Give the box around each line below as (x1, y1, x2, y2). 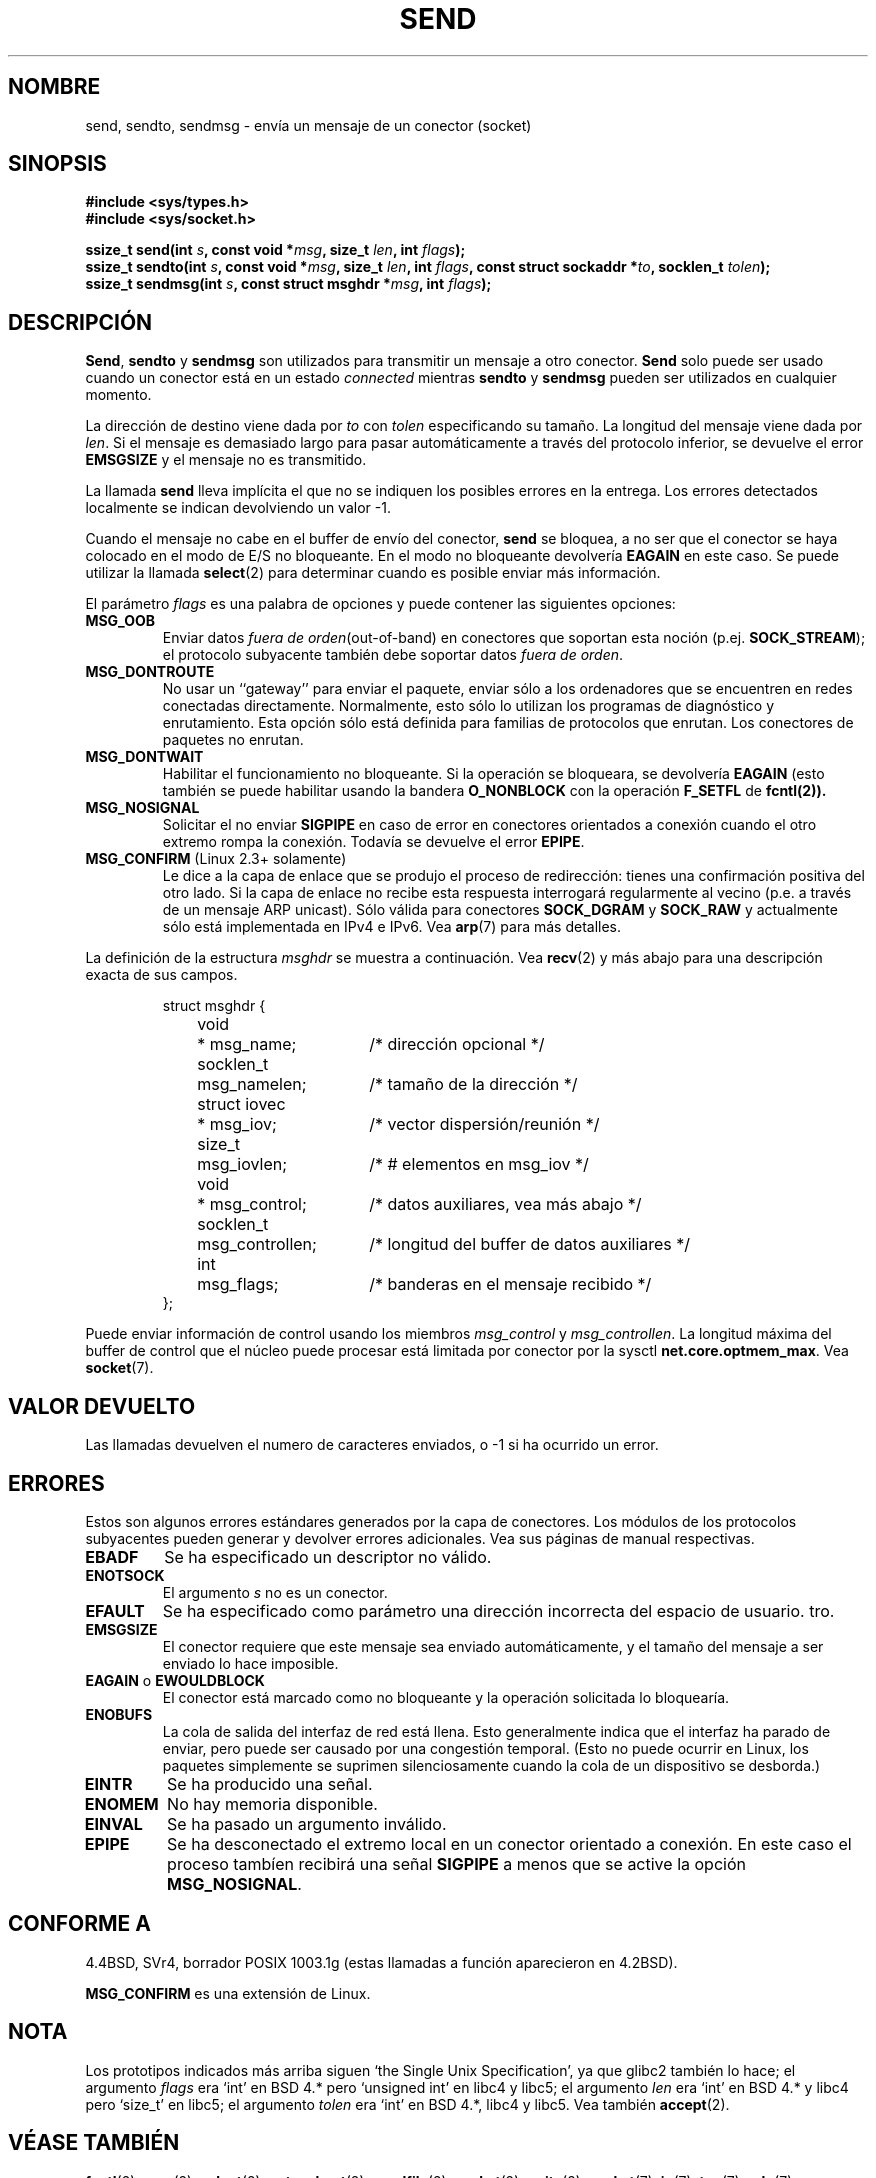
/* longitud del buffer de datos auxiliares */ (369, 1234, 691, 1255)
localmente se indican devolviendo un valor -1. (85, 499, 391, 517)
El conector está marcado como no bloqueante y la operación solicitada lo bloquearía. (162, 1688, 730, 1706)
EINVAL (84, 1813, 143, 1834)
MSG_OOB (85, 612, 156, 630)
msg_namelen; (197, 1074, 307, 1095)
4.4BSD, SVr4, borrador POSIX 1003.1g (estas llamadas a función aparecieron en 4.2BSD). (85, 1953, 678, 1971)
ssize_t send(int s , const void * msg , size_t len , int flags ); (85, 241, 466, 259)
